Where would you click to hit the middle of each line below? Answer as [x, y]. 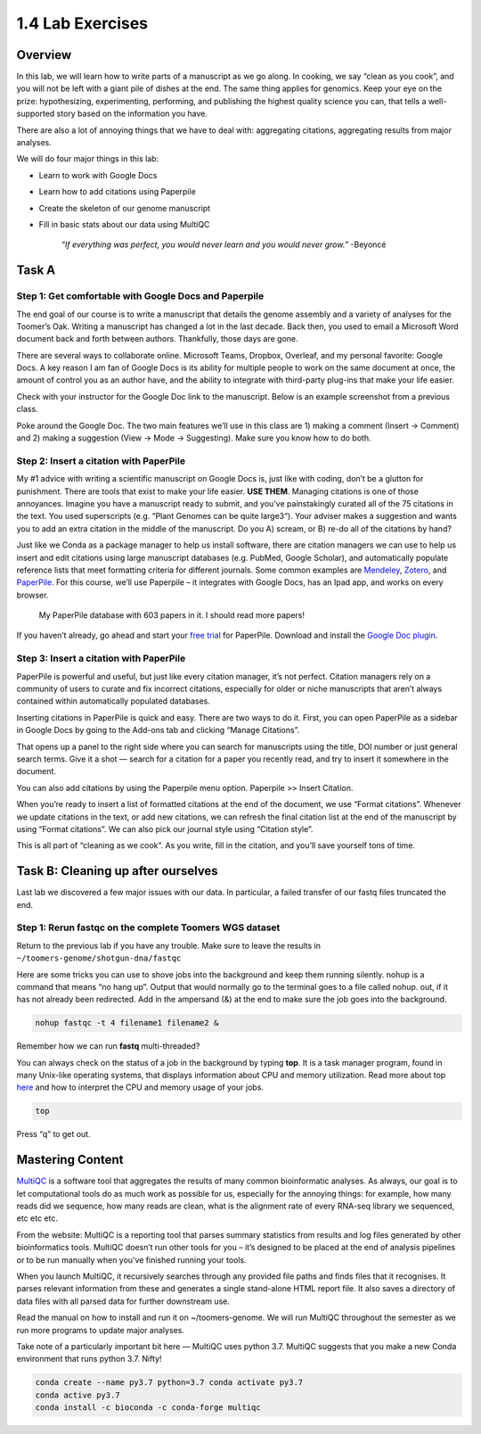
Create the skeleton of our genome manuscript [125, 208]
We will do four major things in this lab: [88, 159]
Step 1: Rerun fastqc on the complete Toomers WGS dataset [148, 927]
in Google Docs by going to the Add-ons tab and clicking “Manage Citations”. [158, 730]
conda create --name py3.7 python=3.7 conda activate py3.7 [169, 1383]
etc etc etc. [37, 1218]
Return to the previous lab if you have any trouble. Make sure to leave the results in [168, 945]
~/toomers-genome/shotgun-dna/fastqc [99, 958]
